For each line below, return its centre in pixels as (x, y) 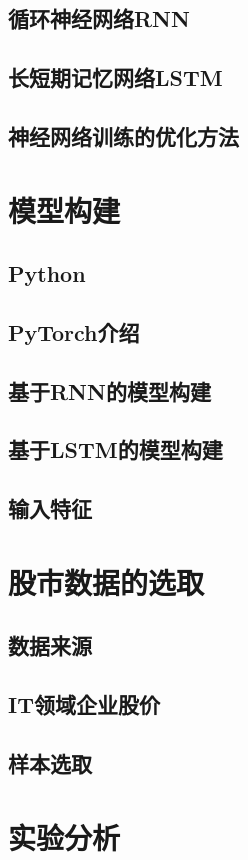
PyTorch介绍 (74, 331)
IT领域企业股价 (84, 704)
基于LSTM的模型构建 (115, 449)
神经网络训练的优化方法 (123, 135)
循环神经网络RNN (99, 18)
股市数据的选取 (106, 581)
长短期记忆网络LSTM (115, 77)
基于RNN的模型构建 (109, 390)
